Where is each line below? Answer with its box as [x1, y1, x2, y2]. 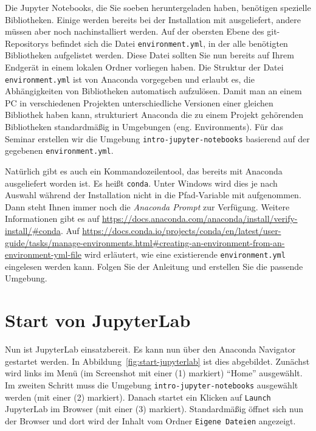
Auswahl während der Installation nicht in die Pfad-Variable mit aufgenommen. [5, 188, 301, 201]
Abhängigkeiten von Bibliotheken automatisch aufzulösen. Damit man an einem [5, 84, 302, 97]
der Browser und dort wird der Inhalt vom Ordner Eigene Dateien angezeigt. [5, 414, 296, 427]
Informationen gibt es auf [5, 212, 100, 225]
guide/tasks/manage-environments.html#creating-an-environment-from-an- [5, 236, 285, 249]
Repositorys [5, 36, 49, 49]
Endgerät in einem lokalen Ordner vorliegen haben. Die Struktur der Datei [5, 61, 284, 74]
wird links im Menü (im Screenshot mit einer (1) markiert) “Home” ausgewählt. [5, 367, 303, 379]
